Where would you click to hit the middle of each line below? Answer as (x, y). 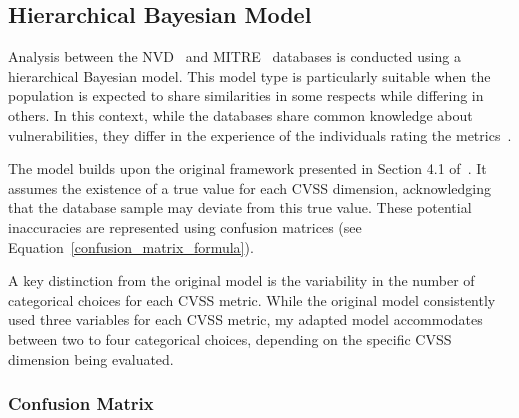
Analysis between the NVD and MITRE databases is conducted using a (234, 56)
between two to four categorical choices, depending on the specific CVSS (230, 338)
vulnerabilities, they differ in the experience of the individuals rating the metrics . (260, 134)
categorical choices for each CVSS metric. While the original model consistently (252, 299)
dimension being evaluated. (91, 358)
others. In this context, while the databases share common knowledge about (240, 114)
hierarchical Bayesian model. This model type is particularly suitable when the (249, 75)
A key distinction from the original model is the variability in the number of (241, 280)
